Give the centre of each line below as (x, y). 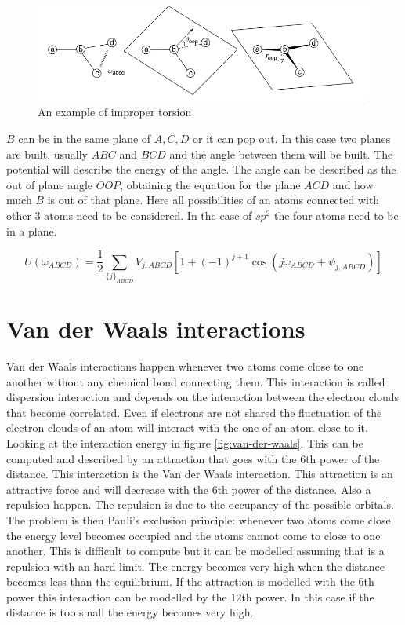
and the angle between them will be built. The (281, 154)
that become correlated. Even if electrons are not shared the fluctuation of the (194, 412)
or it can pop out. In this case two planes (292, 138)
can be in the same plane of (85, 138)
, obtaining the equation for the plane (210, 184)
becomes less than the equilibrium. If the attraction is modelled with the (181, 581)
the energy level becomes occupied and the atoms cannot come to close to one (193, 535)
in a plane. (32, 230)
